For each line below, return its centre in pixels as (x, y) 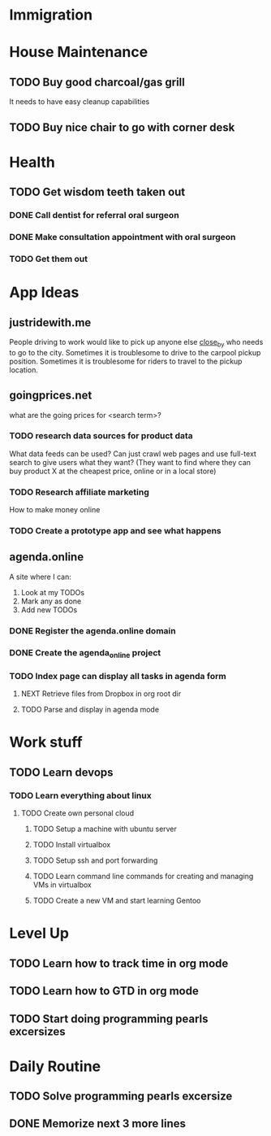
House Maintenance (79, 52)
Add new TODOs (49, 609)
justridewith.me (50, 322)
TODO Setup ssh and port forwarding (95, 860)
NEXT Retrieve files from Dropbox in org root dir (101, 694)
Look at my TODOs (52, 592)
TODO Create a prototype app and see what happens (115, 531)
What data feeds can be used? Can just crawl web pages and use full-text (133, 454)
